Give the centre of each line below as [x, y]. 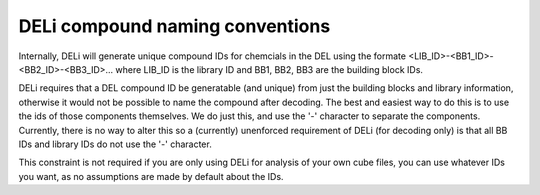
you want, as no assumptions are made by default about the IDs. [151, 176]
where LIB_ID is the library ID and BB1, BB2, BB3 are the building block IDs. [269, 69]
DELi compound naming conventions [174, 26]
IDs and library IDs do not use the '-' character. [115, 144]
